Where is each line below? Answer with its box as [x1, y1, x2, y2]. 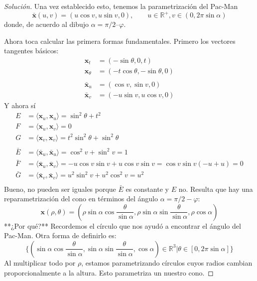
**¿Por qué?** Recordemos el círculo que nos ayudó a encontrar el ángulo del [4, 220, 241, 231]
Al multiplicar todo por [4, 257, 76, 268]
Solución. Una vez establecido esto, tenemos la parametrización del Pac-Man [4, 1, 238, 11]
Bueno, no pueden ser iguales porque [4, 183, 116, 194]
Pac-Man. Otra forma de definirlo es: [4, 230, 117, 241]
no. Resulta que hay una [178, 183, 253, 194]
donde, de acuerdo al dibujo [4, 19, 89, 29]
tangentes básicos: [4, 45, 59, 56]
